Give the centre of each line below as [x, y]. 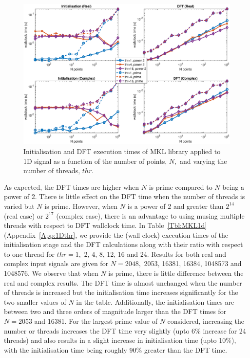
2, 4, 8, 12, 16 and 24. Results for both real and [155, 254]
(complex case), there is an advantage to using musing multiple [150, 215]
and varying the [203, 161]
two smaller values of [35, 302]
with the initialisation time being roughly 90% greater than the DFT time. [115, 349]
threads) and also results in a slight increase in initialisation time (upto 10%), [120, 340]
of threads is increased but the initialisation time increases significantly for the [121, 292]
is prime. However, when [81, 206]
